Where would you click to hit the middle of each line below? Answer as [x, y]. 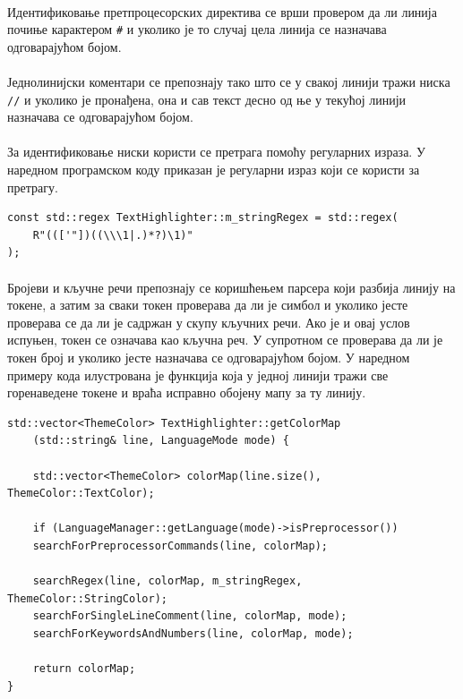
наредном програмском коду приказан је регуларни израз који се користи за [214, 170]
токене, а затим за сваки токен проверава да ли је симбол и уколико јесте [208, 305]
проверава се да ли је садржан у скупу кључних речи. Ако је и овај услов [209, 322]
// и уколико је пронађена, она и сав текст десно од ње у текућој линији [207, 99]
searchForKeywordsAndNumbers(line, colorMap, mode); [193, 633]
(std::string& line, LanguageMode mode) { [161, 441]
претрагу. [33, 187]
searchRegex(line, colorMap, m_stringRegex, [167, 581]
